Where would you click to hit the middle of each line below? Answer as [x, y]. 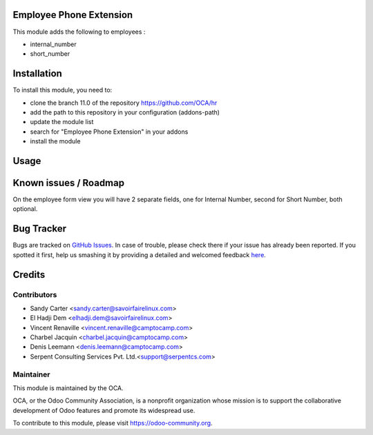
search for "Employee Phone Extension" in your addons [109, 132]
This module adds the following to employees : [79, 32]
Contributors [35, 294]
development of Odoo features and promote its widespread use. [104, 410]
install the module [55, 141]
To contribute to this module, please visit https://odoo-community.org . [113, 423]
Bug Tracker [40, 229]
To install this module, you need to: [63, 90]
